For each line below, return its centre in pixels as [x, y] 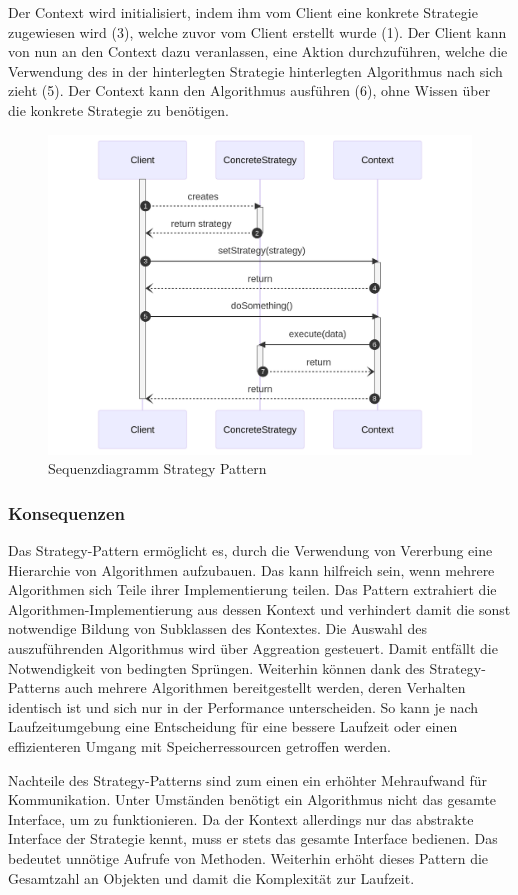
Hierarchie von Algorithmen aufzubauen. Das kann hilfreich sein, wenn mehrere [251, 569]
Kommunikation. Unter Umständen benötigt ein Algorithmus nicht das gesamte [252, 799]
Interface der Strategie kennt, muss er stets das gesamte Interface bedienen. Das [253, 838]
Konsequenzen [67, 512]
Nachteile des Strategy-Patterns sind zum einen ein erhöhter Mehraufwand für [248, 779]
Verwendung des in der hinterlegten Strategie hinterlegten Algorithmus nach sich [255, 70]
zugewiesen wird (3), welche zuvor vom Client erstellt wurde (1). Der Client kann [257, 31]
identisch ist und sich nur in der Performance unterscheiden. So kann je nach [243, 706]
